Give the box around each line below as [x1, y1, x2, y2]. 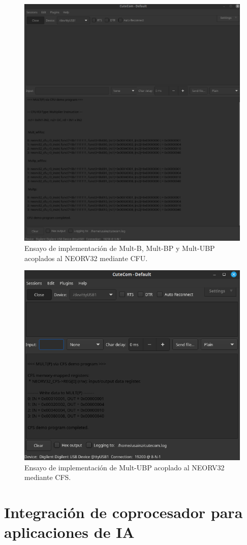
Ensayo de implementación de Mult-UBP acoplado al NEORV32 [24, 462, 225, 472]
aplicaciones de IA [4, 522, 135, 542]
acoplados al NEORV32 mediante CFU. [24, 252, 148, 263]
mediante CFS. [24, 472, 71, 483]
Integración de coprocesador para [4, 502, 243, 523]
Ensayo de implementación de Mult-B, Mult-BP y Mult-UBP [24, 242, 215, 253]
